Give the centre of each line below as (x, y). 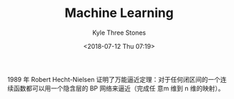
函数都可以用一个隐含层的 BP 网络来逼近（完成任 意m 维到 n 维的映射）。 (119, 88)
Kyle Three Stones (119, 33)
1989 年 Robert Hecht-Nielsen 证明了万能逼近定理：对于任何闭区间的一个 (114, 79)
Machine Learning (119, 13)
